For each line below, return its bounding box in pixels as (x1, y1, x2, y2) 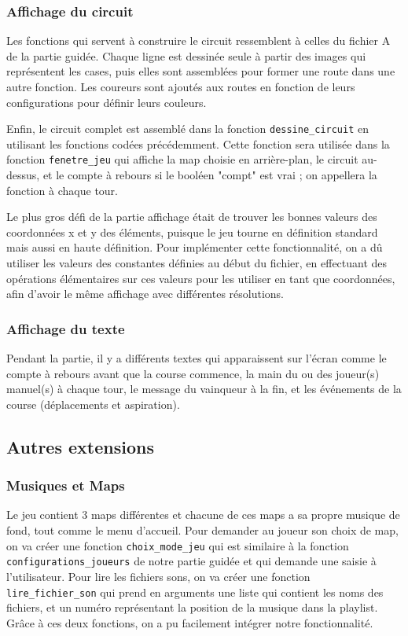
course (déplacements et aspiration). (6, 395, 180, 412)
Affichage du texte (6, 318, 125, 338)
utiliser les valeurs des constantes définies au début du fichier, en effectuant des (6, 255, 388, 271)
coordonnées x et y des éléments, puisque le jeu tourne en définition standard (6, 223, 378, 240)
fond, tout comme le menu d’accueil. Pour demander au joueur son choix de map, (6, 522, 399, 539)
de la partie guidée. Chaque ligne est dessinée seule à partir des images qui (6, 47, 366, 64)
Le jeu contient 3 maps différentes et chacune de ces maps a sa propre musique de (6, 506, 400, 523)
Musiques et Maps (6, 476, 125, 495)
